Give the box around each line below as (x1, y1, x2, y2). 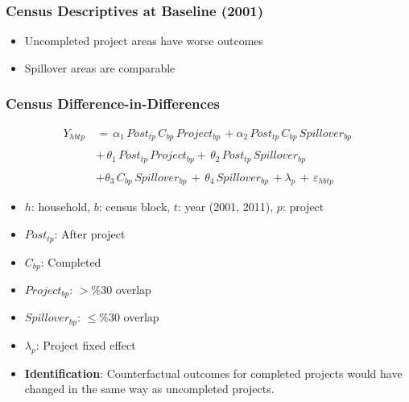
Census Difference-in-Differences (6, 93, 220, 114)
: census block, (98, 198, 171, 215)
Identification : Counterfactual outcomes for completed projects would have (24, 364, 403, 381)
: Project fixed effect (35, 336, 136, 353)
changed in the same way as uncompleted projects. (24, 380, 275, 397)
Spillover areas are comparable (24, 59, 176, 76)
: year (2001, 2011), (177, 198, 274, 215)
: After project (54, 226, 126, 242)
